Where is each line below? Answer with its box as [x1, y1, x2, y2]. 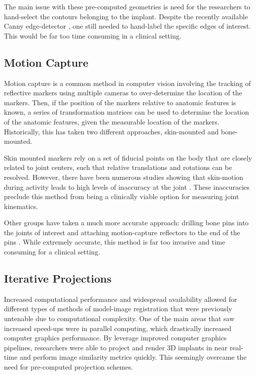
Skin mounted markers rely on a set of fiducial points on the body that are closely [4, 152, 252, 163]
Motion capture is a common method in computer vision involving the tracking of [4, 78, 251, 88]
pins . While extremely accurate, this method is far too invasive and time [4, 237, 225, 247]
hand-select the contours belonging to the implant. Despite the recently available [4, 11, 248, 21]
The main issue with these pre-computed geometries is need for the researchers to [4, 1, 251, 11]
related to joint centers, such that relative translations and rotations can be [4, 162, 232, 172]
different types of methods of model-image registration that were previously [4, 303, 232, 314]
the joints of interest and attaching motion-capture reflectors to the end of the [4, 227, 240, 237]
